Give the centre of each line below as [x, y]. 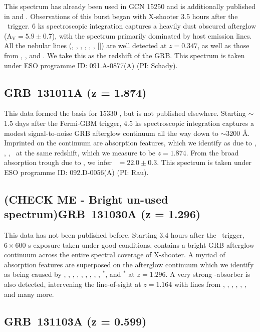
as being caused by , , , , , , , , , [52, 274]
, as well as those [223, 45]
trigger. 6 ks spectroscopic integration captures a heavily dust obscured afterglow [132, 26]
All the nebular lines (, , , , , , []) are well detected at [85, 45]
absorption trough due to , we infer [58, 162]
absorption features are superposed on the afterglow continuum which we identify [129, 264]
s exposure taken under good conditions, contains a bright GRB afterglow [141, 244]
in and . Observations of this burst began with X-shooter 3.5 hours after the [121, 16]
